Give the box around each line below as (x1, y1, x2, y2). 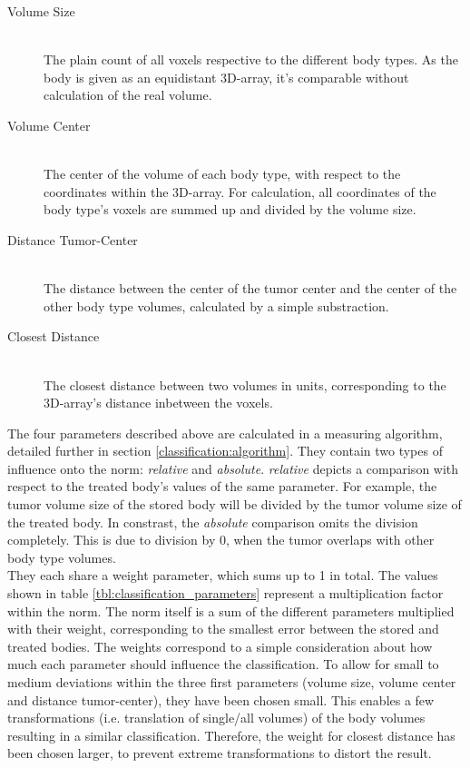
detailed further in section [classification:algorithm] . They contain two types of (7, 441, 443, 460)
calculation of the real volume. (44, 85, 212, 104)
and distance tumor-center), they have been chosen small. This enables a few (7, 690, 435, 709)
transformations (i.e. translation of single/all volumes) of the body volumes (7, 708, 426, 727)
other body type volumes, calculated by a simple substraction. (44, 296, 389, 315)
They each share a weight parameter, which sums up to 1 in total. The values (7, 566, 438, 585)
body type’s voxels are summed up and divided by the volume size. (44, 200, 416, 219)
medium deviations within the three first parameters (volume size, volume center (7, 673, 456, 691)
